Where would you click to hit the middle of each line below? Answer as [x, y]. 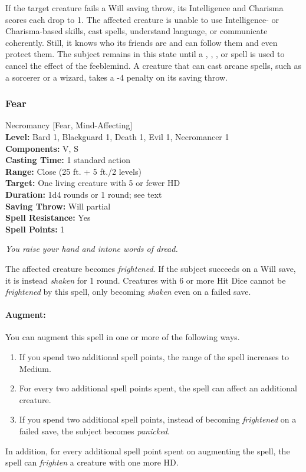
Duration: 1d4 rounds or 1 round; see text [84, 194]
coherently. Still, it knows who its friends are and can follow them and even [142, 42]
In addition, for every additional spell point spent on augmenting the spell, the [148, 451]
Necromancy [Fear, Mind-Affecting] [69, 125]
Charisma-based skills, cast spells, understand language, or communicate [136, 31]
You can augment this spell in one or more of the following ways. [123, 337]
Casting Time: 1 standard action [68, 160]
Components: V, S [42, 148]
